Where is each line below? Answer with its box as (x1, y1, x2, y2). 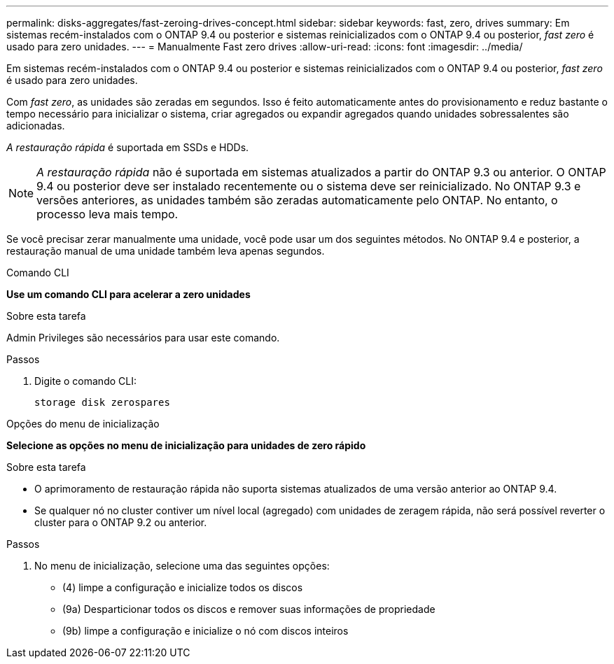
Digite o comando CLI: (34, 375, 137, 387)
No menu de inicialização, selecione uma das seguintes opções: (34, 560, 330, 572)
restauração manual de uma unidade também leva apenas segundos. (6, 245, 325, 257)
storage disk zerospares (34, 397, 170, 408)
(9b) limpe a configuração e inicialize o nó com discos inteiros (62, 625, 349, 637)
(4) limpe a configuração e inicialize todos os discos (62, 581, 303, 593)
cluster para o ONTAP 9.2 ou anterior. (34, 516, 207, 528)
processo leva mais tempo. (36, 207, 179, 221)
